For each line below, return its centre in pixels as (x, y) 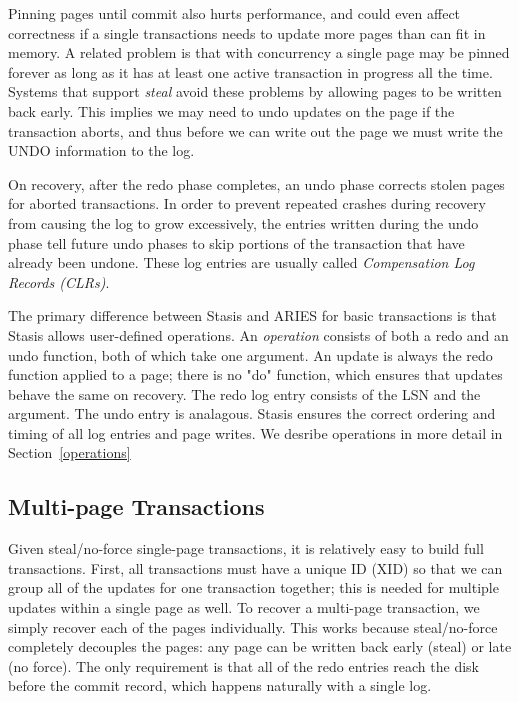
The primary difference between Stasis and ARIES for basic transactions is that (252, 315)
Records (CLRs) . (59, 281)
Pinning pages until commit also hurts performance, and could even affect (234, 13)
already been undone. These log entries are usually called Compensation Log (241, 262)
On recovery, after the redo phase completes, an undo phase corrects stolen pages (256, 183)
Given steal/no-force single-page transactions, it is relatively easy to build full (246, 548)
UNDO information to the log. (101, 150)
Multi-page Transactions (136, 506)
